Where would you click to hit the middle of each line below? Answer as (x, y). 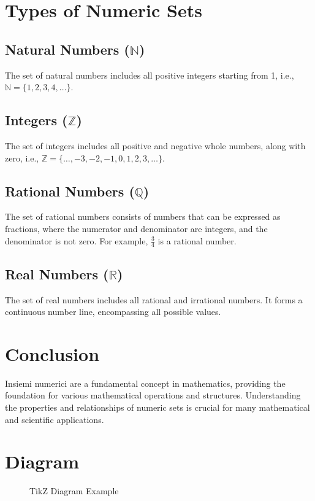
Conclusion (52, 353)
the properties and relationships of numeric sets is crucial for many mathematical (157, 407)
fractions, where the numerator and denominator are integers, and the (136, 228)
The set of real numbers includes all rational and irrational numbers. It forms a (154, 299)
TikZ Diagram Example (74, 491)
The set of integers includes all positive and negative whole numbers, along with (155, 145)
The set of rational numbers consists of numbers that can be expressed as (143, 216)
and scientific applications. (55, 419)
